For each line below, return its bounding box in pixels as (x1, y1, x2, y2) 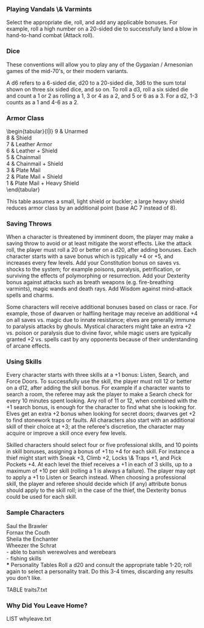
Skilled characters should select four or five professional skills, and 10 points (6, 441, 199, 449)
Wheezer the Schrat (6, 541, 57, 549)
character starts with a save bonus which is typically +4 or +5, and (6, 252, 174, 260)
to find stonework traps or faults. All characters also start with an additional (6, 416, 195, 424)
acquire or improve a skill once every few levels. (6, 429, 127, 437)
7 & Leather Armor (6, 140, 53, 148)
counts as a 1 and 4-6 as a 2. (6, 98, 79, 105)
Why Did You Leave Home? (6, 601, 88, 610)
